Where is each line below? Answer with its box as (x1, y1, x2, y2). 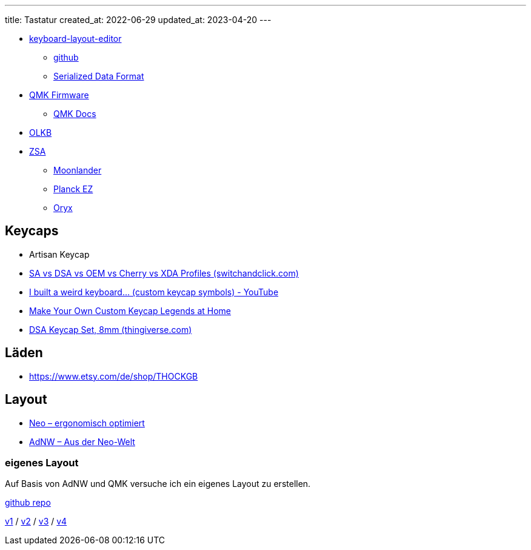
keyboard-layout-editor (29, 33, 122, 44)
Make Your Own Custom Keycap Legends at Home (29, 305, 232, 316)
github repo (5, 497, 51, 508)
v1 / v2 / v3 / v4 (5, 516, 67, 527)
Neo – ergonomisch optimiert (29, 417, 145, 428)
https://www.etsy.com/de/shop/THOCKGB (29, 371, 198, 381)
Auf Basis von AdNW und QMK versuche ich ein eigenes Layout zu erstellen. (5, 478, 311, 489)
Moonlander (53, 165, 102, 175)
